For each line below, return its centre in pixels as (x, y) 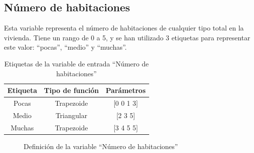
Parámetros (126, 90)
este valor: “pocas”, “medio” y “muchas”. (65, 47)
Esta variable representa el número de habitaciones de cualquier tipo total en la (124, 28)
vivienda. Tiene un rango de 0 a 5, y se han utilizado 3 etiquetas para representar (127, 37)
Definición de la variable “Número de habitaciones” (101, 146)
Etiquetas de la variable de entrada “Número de (76, 63)
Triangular (71, 115)
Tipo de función (71, 90)
